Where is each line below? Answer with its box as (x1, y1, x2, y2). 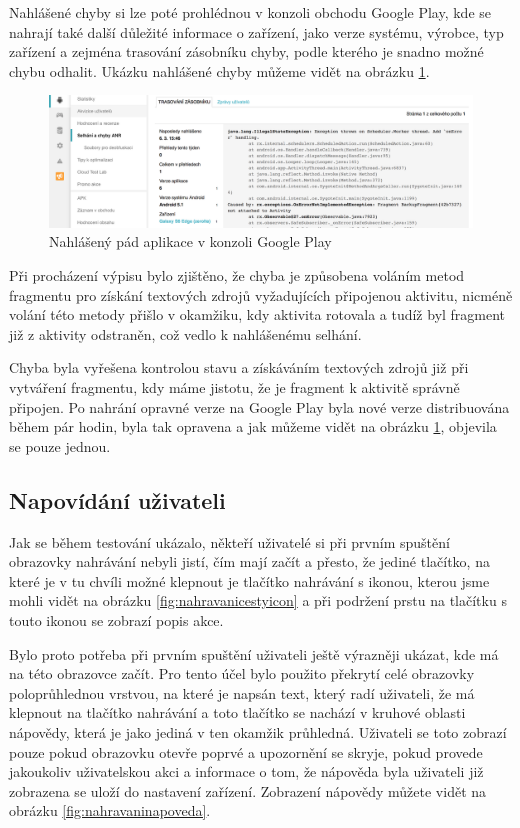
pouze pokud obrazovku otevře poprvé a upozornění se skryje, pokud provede (9, 741, 483, 762)
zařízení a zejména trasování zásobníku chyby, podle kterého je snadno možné (9, 41, 484, 62)
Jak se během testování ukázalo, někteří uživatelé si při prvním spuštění (9, 531, 450, 552)
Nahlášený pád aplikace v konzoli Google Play (49, 231, 332, 252)
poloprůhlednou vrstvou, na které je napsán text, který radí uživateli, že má (9, 682, 475, 703)
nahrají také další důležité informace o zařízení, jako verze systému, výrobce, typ (9, 21, 504, 42)
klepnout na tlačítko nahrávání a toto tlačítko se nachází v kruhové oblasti (9, 702, 466, 723)
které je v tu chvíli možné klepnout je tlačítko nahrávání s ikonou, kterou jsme (9, 570, 490, 591)
